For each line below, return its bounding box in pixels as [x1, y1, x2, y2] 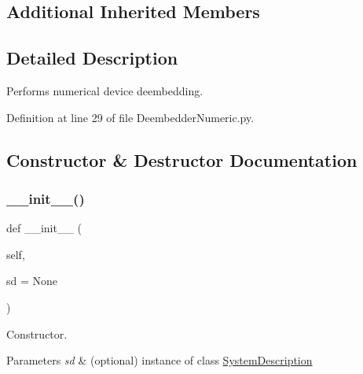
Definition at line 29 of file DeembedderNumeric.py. [6, 109, 255, 125]
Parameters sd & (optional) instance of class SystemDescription [6, 352, 313, 368]
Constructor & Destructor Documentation [6, 147, 357, 172]
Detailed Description [6, 46, 178, 70]
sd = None [6, 272, 58, 289]
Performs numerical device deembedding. [6, 82, 203, 98]
